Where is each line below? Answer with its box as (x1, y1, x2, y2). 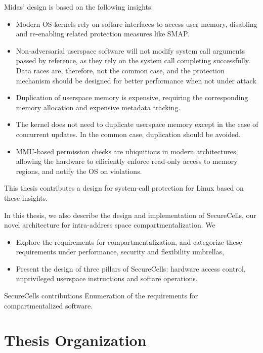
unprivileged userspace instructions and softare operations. (16, 273, 198, 284)
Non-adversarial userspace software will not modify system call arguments (16, 45, 245, 56)
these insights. (4, 192, 48, 203)
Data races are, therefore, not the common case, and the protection (16, 65, 225, 75)
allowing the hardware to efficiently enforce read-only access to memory (16, 156, 238, 166)
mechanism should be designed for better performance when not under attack (16, 75, 256, 85)
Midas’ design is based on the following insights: (4, 2, 153, 12)
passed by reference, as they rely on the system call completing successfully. (16, 55, 250, 66)
